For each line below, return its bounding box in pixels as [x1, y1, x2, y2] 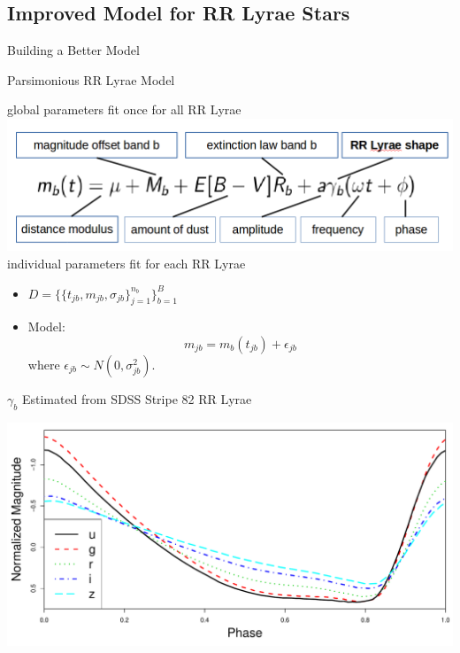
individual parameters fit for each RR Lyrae [7, 253, 246, 272]
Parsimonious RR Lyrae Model [7, 70, 175, 89]
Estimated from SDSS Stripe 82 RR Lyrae [21, 389, 252, 408]
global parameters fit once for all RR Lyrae [7, 100, 241, 119]
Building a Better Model [7, 41, 140, 59]
